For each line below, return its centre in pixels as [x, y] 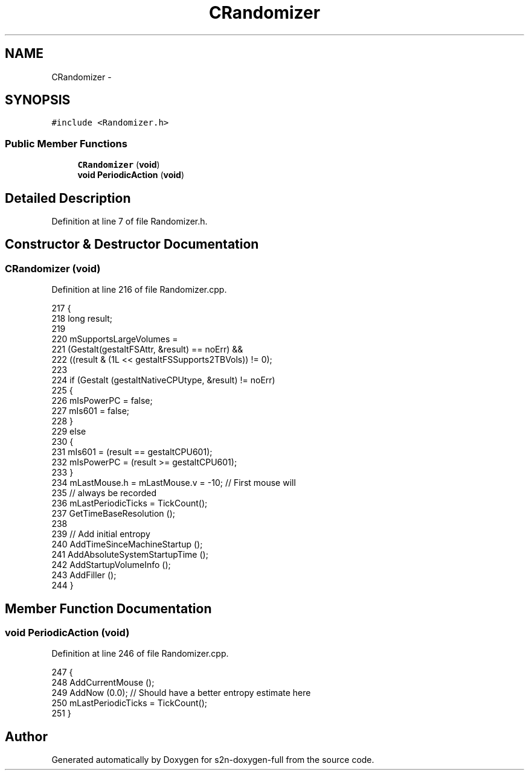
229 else [69, 432]
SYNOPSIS [38, 100]
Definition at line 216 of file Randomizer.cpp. [139, 290]
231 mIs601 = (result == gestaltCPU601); [132, 452]
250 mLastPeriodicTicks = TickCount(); [130, 703]
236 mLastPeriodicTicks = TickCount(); [130, 503]
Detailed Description [68, 198]
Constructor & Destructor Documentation [132, 244]
